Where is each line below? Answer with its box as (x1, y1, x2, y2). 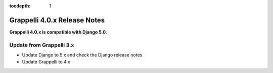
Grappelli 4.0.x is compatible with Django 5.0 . (9, 29, 107, 35)
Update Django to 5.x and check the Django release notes (22, 52, 143, 58)
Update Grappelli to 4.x (22, 59, 70, 65)
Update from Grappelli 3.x (9, 41, 74, 48)
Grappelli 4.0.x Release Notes (9, 15, 105, 24)
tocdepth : (9, 3, 31, 8)
